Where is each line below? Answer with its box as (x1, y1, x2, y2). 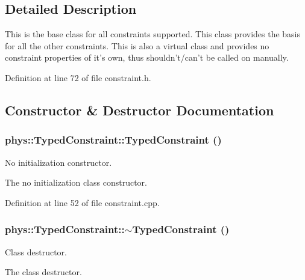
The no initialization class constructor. (5, 176, 147, 189)
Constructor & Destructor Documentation (5, 100, 274, 119)
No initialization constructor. (5, 156, 112, 168)
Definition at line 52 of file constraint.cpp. (5, 196, 160, 208)
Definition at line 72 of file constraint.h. (5, 71, 151, 84)
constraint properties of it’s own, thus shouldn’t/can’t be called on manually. (5, 51, 289, 64)
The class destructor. (5, 266, 82, 278)
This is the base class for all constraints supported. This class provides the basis (5, 28, 301, 40)
